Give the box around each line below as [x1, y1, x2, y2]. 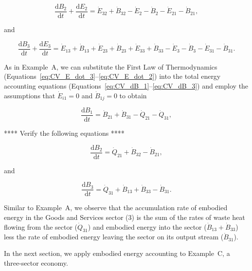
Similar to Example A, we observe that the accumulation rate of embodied [4, 202, 228, 213]
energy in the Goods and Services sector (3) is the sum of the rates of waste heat [4, 212, 245, 222]
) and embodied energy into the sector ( [88, 221, 207, 232]
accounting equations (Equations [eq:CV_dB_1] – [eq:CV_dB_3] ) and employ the [4, 80, 249, 90]
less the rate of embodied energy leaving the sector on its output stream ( [4, 232, 224, 242]
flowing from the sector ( [4, 221, 78, 232]
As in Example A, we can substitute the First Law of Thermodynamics [4, 61, 217, 72]
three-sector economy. [4, 257, 68, 268]
